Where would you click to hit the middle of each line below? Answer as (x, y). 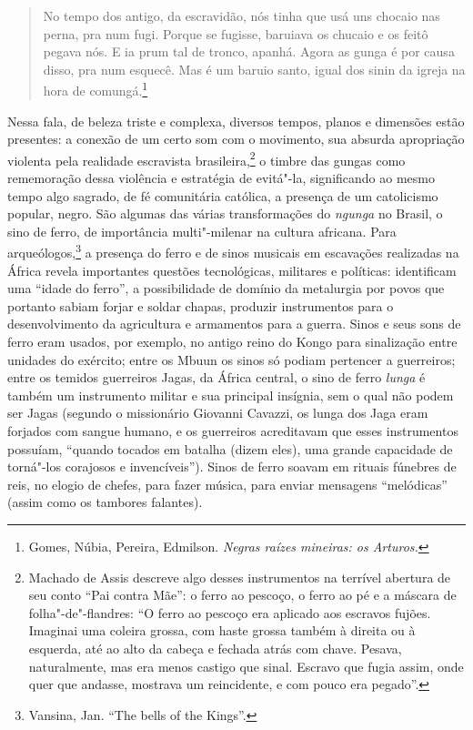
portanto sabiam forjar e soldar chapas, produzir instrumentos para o (201, 305)
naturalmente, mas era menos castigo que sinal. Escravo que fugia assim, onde (246, 666)
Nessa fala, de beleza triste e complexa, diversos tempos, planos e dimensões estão (236, 121)
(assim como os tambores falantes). (105, 502)
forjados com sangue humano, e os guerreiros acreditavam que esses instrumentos (233, 431)
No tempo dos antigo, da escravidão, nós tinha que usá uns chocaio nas (242, 15)
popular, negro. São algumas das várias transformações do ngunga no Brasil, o (225, 213)
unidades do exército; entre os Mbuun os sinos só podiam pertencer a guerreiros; (231, 359)
